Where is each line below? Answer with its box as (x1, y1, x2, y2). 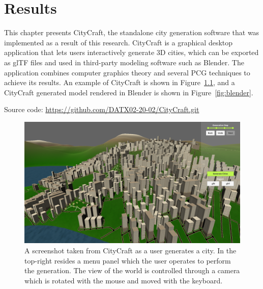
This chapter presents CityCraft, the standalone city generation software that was (4, 27, 259, 38)
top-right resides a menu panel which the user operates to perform (24, 255, 231, 266)
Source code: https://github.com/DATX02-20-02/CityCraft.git (4, 104, 199, 115)
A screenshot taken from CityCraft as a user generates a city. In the (24, 245, 237, 255)
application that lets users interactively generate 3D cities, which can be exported (4, 47, 259, 58)
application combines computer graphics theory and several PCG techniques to (4, 67, 250, 77)
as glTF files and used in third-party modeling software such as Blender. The (4, 57, 244, 67)
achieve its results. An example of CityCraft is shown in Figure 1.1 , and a (4, 77, 235, 88)
